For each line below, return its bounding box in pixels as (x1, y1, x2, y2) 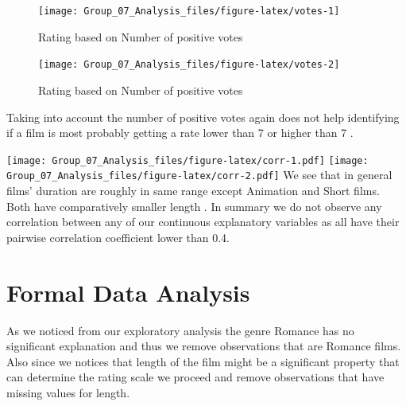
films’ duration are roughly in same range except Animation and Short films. (6, 182, 380, 198)
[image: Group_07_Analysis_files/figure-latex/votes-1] (38, 6, 340, 17)
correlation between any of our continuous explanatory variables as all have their (6, 213, 400, 230)
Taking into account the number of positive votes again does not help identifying (6, 108, 400, 125)
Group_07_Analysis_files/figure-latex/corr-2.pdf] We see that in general (6, 166, 392, 183)
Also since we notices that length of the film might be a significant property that (6, 353, 400, 369)
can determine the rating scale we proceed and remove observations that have (6, 369, 385, 385)
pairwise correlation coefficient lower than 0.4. (6, 228, 230, 245)
